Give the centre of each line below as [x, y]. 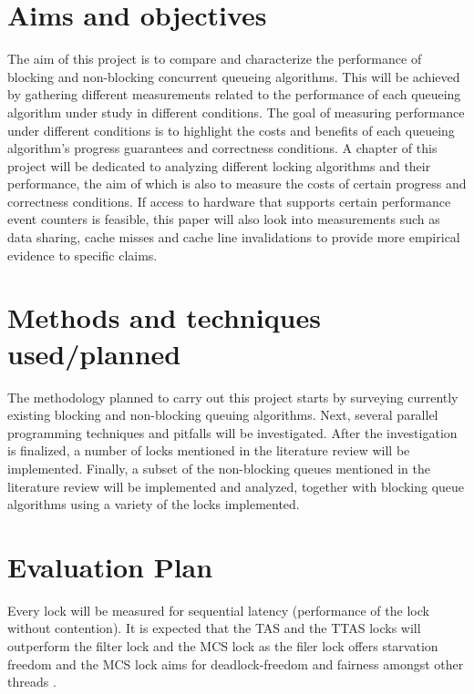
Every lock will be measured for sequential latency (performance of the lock [218, 610]
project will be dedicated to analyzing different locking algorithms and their [219, 165]
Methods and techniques [164, 317]
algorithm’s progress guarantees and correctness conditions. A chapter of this [222, 148]
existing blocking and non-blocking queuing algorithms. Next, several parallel [223, 415]
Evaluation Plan [110, 566]
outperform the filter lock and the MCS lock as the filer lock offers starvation [223, 646]
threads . [32, 682]
